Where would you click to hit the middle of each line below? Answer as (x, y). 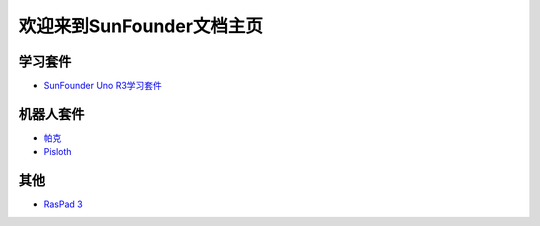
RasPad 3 (63, 204)
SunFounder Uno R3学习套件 (102, 86)
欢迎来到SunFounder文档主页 (141, 26)
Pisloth (57, 152)
